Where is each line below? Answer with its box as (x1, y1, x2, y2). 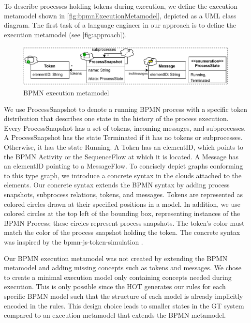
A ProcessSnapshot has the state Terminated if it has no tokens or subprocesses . (4, 132, 243, 142)
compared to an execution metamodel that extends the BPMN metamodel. (4, 310, 226, 320)
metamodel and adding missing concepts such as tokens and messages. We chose (4, 262, 242, 273)
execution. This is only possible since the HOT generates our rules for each (4, 281, 226, 292)
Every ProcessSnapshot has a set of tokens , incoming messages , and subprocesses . (4, 123, 246, 133)
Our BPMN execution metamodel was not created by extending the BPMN (4, 253, 228, 263)
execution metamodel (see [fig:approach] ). (4, 29, 127, 39)
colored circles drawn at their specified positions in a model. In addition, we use (4, 199, 240, 209)
